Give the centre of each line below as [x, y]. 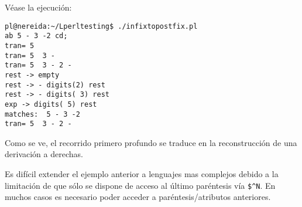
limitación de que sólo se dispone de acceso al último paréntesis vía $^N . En [140, 185]
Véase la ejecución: [38, 7]
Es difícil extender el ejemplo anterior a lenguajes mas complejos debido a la [142, 174]
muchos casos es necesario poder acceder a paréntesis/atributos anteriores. [138, 197]
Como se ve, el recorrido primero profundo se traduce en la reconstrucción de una [151, 142]
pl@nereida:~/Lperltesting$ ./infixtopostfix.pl [101, 26]
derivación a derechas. [44, 154]
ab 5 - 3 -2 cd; [36, 36]
